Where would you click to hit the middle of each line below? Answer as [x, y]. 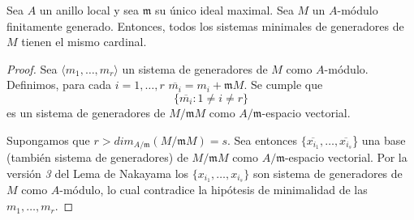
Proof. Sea [32, 68]
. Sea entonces [263, 140]
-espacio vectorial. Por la [346, 157]
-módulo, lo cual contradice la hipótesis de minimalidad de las [213, 190]
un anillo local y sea [89, 10]
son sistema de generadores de [328, 173]
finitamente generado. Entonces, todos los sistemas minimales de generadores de [205, 25]
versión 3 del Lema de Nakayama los [98, 173]
